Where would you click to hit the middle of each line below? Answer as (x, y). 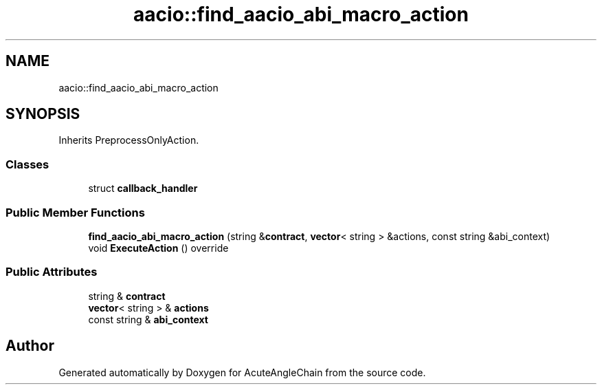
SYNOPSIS (43, 114)
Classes (27, 164)
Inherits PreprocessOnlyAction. (129, 140)
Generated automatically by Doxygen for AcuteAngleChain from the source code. (242, 372)
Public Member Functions (75, 212)
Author (30, 346)
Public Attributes (52, 272)
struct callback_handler (143, 188)
